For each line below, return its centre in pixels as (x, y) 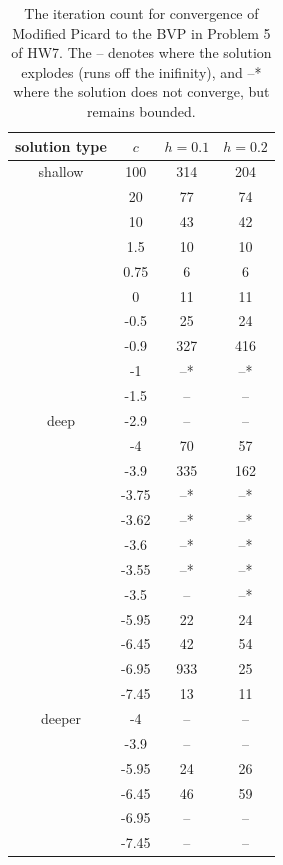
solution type (61, 145)
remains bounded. (141, 110)
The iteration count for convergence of (141, 13)
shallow (61, 171)
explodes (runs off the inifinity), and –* (141, 71)
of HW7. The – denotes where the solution (141, 52)
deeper (61, 717)
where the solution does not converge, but (141, 91)
